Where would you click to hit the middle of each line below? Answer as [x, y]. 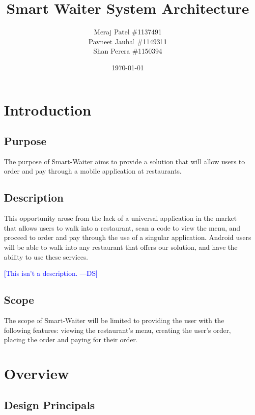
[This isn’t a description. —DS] [51, 273]
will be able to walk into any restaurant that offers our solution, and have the [121, 247]
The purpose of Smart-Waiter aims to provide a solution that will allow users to [125, 161]
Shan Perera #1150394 [128, 51]
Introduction [48, 109]
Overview [37, 373]
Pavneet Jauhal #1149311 [128, 41]
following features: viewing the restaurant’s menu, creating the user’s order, [117, 330]
